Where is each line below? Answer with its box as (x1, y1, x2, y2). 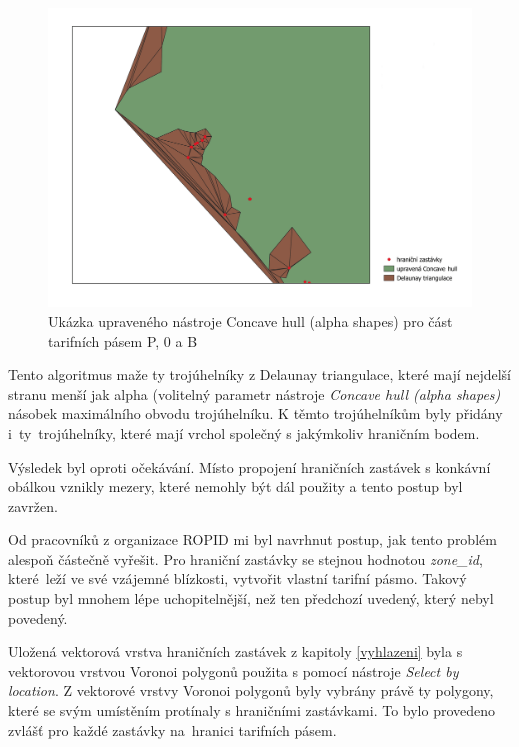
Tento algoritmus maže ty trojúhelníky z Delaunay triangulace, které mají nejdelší (8, 364, 511, 385)
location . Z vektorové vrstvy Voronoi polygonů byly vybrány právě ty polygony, (8, 680, 494, 701)
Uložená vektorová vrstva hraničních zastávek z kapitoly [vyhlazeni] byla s (8, 641, 463, 662)
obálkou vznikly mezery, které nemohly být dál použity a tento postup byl (8, 476, 463, 497)
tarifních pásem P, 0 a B (48, 330, 198, 351)
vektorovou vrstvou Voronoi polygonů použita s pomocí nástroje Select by (8, 660, 459, 681)
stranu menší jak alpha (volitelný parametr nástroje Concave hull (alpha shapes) (8, 383, 501, 404)
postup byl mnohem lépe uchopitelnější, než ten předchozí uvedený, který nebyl (8, 588, 494, 609)
